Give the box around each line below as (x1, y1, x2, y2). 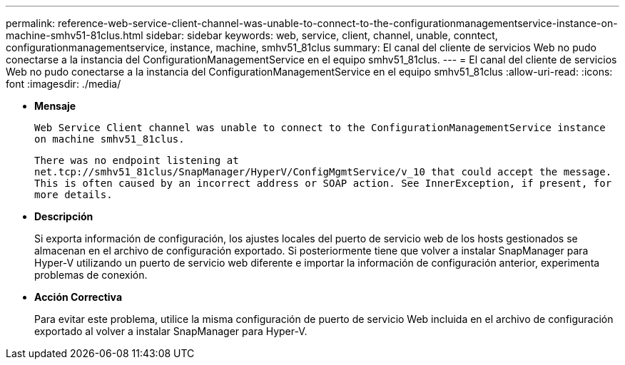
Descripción (34, 210, 93, 222)
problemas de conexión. (34, 269, 148, 281)
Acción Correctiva (34, 291, 123, 303)
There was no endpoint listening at (34, 155, 239, 166)
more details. (34, 189, 113, 200)
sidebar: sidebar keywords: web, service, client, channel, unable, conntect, (146, 29, 498, 41)
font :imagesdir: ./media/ (6, 78, 121, 90)
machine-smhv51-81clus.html (6, 29, 143, 41)
